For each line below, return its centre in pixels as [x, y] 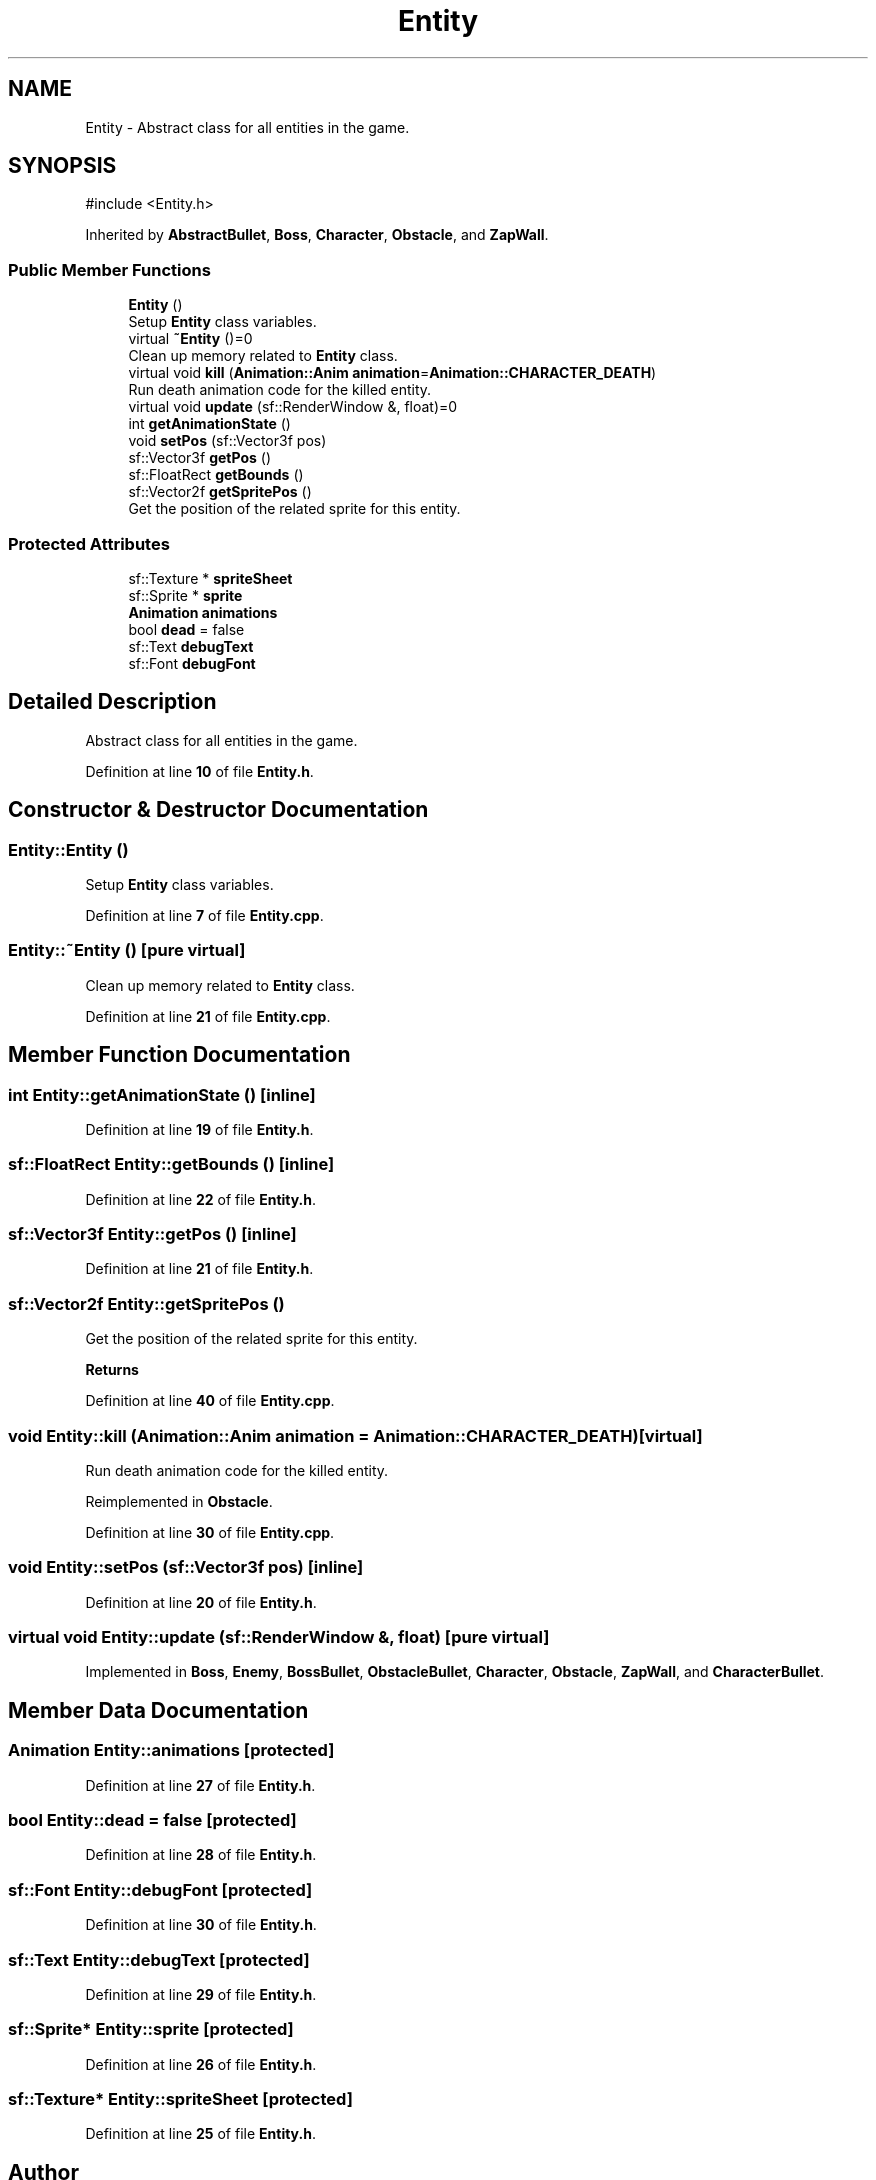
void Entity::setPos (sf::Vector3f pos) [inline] [186, 1567]
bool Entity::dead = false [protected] [152, 1820]
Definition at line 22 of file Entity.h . [201, 1199]
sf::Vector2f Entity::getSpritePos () [146, 1303]
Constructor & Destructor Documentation [218, 810]
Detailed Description [112, 702]
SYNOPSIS [62, 166]
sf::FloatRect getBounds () [216, 475]
